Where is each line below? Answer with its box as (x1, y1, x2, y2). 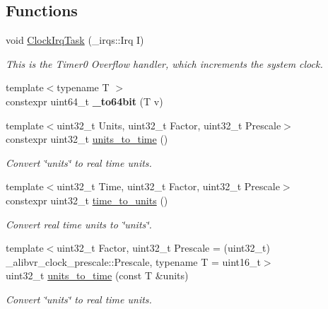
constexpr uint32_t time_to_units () (6, 192, 168, 207)
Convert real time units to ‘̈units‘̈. (6, 216, 152, 231)
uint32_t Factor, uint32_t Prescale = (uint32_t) (57, 240, 270, 255)
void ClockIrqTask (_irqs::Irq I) (6, 33, 144, 47)
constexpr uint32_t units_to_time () (6, 132, 168, 146)
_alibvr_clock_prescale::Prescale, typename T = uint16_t (6, 254, 261, 269)
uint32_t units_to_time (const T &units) (6, 268, 189, 283)
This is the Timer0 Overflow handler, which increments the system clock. (6, 56, 323, 71)
